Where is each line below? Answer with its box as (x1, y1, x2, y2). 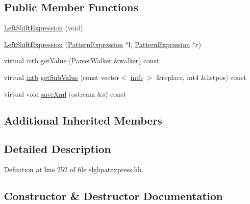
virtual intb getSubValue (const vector (4, 72, 120, 82)
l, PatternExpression (128, 39, 190, 49)
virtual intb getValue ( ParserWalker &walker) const (4, 55, 159, 66)
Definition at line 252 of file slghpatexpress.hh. (4, 164, 144, 175)
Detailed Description (4, 141, 111, 156)
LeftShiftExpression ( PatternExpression (4, 39, 123, 49)
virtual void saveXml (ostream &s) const (4, 88, 126, 99)
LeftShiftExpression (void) (4, 23, 83, 33)
